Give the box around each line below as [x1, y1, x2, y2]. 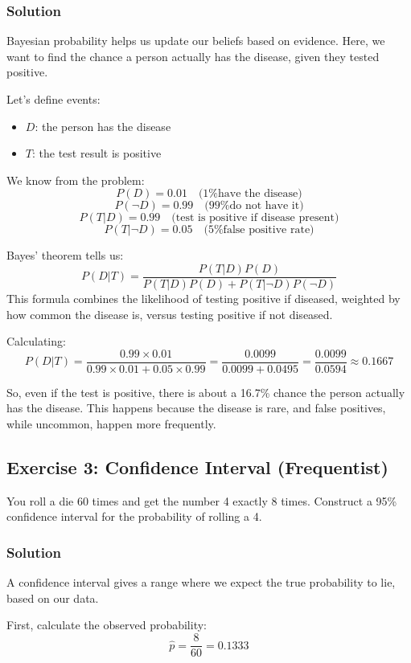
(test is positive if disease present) [171, 212, 339, 224]
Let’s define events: [6, 91, 101, 107]
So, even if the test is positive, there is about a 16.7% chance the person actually [6, 383, 405, 400]
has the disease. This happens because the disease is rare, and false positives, [6, 399, 386, 416]
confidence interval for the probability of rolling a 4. [6, 508, 262, 525]
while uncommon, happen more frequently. [6, 415, 216, 432]
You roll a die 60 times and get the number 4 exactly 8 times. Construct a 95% [6, 492, 397, 509]
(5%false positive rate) [203, 224, 314, 236]
